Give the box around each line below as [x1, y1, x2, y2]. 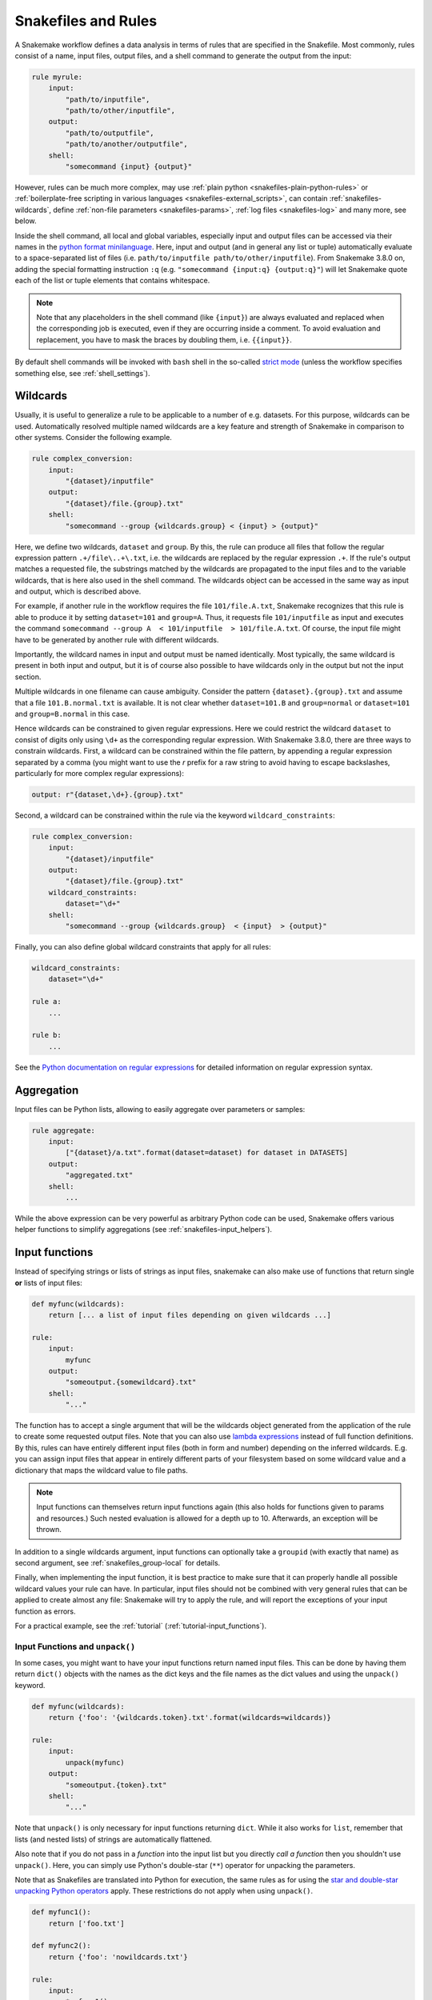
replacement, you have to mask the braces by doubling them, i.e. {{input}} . [36, 334, 292, 344]
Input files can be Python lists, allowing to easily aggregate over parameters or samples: [14, 1104, 306, 1114]
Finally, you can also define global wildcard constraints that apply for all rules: [14, 942, 271, 951]
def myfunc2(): [31, 1941, 91, 1950]
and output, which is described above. [14, 586, 142, 596]
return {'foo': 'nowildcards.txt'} [48, 1952, 188, 1962]
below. [14, 216, 37, 226]
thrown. [36, 1525, 62, 1534]
